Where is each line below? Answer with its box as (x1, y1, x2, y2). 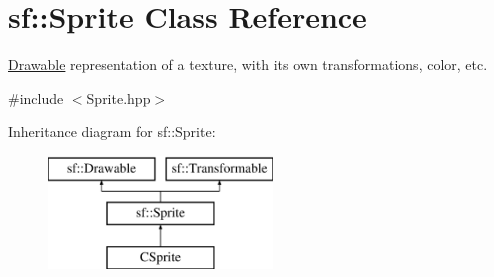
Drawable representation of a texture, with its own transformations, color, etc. (8, 54, 488, 75)
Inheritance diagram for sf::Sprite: (8, 121, 216, 142)
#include (8, 87, 64, 108)
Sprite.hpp (86, 87, 151, 108)
